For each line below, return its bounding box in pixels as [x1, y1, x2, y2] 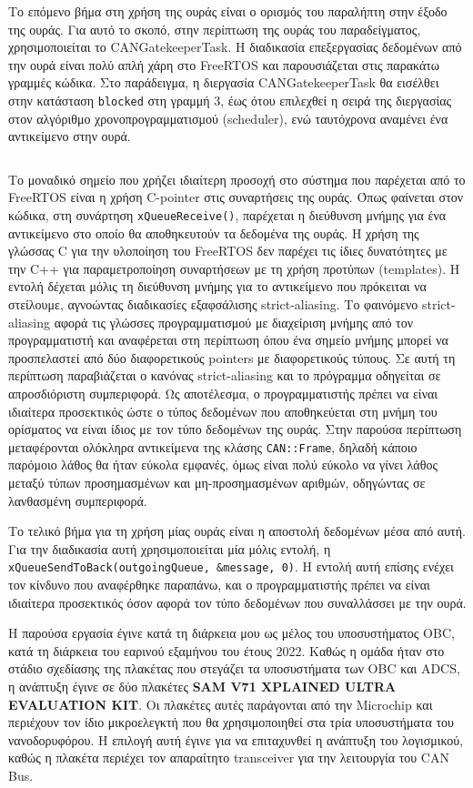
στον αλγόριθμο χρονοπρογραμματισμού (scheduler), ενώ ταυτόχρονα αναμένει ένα [8, 108, 448, 127]
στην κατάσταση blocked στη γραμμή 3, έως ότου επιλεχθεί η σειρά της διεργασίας [8, 90, 452, 109]
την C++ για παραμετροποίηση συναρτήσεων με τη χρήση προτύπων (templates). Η [8, 258, 460, 278]
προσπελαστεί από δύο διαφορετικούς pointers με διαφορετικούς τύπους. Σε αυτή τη [8, 348, 456, 367]
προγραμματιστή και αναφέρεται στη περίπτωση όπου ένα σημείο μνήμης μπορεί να [8, 330, 448, 349]
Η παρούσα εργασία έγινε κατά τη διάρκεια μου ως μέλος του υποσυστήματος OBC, [8, 623, 455, 642]
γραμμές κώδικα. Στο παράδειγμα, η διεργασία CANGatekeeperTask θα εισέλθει [8, 73, 439, 92]
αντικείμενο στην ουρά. [8, 126, 131, 146]
